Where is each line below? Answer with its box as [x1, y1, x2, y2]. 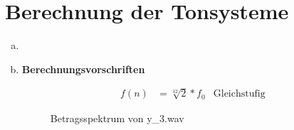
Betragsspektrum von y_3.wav [50, 111, 184, 126]
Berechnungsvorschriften [21, 61, 145, 76]
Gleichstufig [213, 89, 266, 99]
